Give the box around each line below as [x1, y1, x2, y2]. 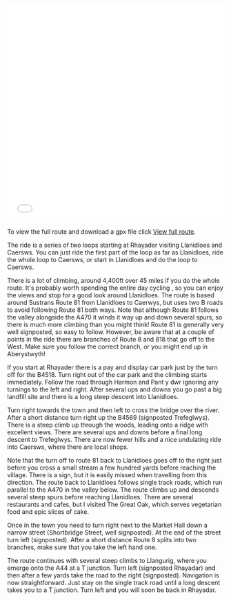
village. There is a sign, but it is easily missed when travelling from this [7, 471, 208, 479]
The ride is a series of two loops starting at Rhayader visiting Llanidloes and [7, 241, 223, 249]
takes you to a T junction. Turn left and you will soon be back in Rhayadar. [7, 586, 217, 594]
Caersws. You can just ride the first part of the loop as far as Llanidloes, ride [7, 248, 224, 257]
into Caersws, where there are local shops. [7, 443, 129, 451]
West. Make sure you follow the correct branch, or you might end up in [7, 342, 208, 351]
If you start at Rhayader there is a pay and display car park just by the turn [7, 363, 219, 371]
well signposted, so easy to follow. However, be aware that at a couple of [7, 328, 215, 336]
